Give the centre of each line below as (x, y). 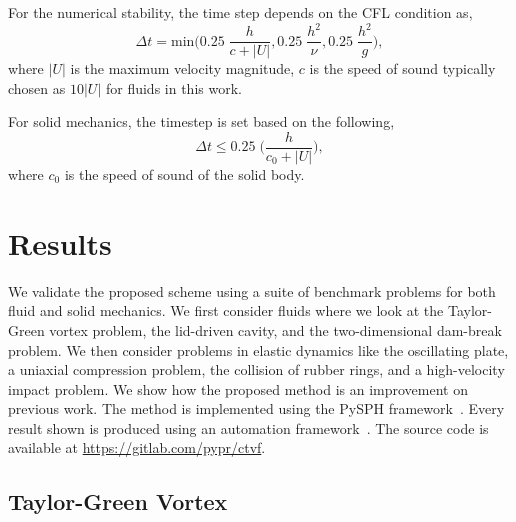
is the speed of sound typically (402, 68)
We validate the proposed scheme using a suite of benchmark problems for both (252, 290)
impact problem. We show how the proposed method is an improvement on (238, 388)
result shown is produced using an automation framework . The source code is (248, 427)
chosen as (37, 87)
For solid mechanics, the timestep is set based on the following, (201, 121)
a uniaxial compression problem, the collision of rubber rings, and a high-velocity (256, 369)
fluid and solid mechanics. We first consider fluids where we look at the (226, 310)
